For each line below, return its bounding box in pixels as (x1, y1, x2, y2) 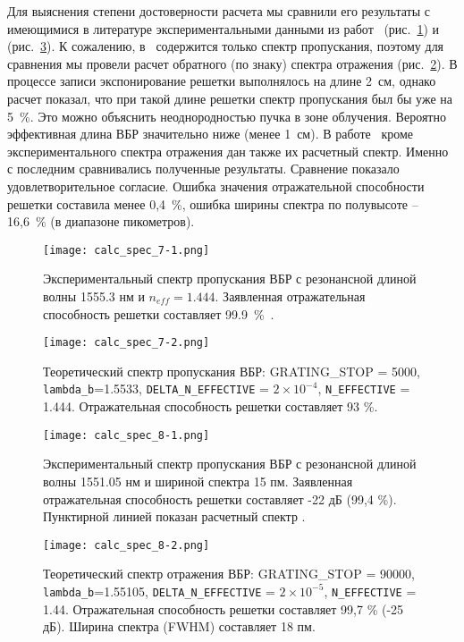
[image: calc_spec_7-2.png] (43, 336, 210, 350)
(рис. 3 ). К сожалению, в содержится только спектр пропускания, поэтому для (7, 37, 444, 55)
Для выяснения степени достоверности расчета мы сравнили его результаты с (7, 2, 430, 20)
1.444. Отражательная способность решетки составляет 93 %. (43, 397, 378, 416)
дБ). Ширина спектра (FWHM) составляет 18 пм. (43, 617, 316, 636)
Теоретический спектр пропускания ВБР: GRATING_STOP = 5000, (43, 361, 420, 380)
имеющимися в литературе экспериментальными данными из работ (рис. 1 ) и (7, 19, 440, 38)
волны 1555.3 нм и (43, 286, 145, 305)
